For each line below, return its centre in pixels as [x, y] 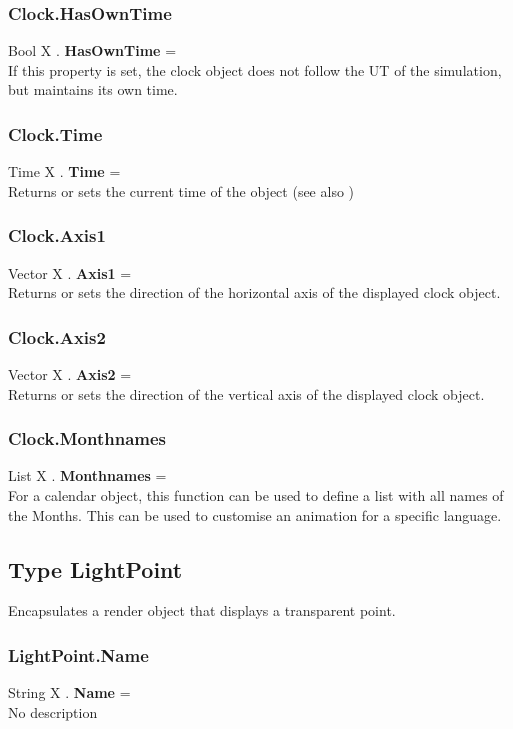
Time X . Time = [64, 171]
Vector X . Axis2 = [70, 374]
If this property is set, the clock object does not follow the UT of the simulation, [255, 69]
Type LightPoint [95, 568]
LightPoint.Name [78, 654]
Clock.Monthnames [87, 438]
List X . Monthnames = [87, 475]
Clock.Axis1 [57, 235]
